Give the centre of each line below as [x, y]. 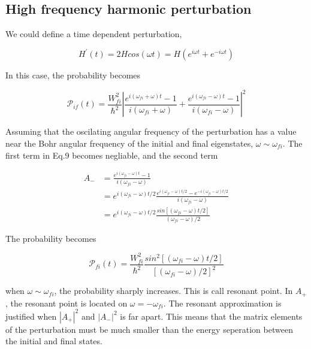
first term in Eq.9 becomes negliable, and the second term [112, 155]
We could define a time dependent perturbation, [94, 34]
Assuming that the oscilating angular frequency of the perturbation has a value [151, 131]
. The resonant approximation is [222, 303]
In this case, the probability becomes [73, 75]
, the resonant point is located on [67, 303]
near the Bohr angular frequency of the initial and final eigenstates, [129, 143]
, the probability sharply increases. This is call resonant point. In [173, 291]
